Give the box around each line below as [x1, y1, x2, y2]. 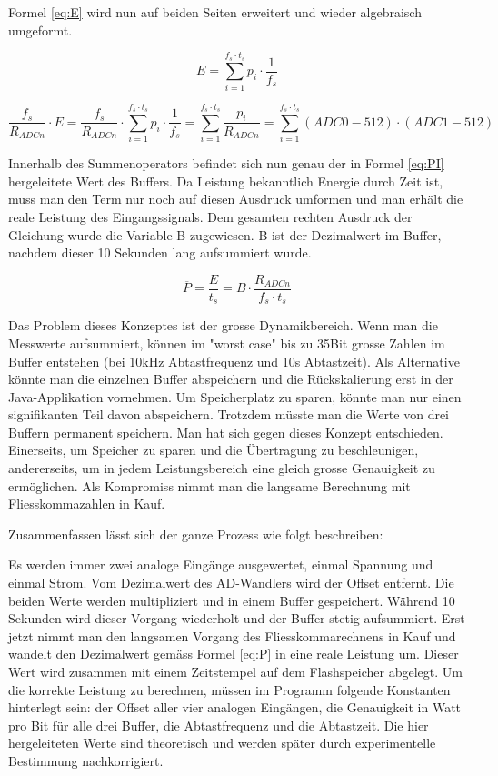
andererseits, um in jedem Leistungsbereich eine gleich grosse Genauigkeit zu [8, 459, 435, 478]
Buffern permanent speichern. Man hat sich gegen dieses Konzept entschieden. [8, 422, 443, 441]
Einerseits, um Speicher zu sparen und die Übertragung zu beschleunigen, [8, 440, 419, 459]
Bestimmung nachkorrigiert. [8, 751, 164, 770]
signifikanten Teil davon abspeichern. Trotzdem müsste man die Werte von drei [8, 405, 450, 424]
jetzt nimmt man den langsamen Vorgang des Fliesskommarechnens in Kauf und [8, 626, 456, 645]
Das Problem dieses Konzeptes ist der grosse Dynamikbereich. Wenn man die [8, 316, 438, 335]
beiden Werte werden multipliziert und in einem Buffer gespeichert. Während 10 [8, 590, 455, 610]
